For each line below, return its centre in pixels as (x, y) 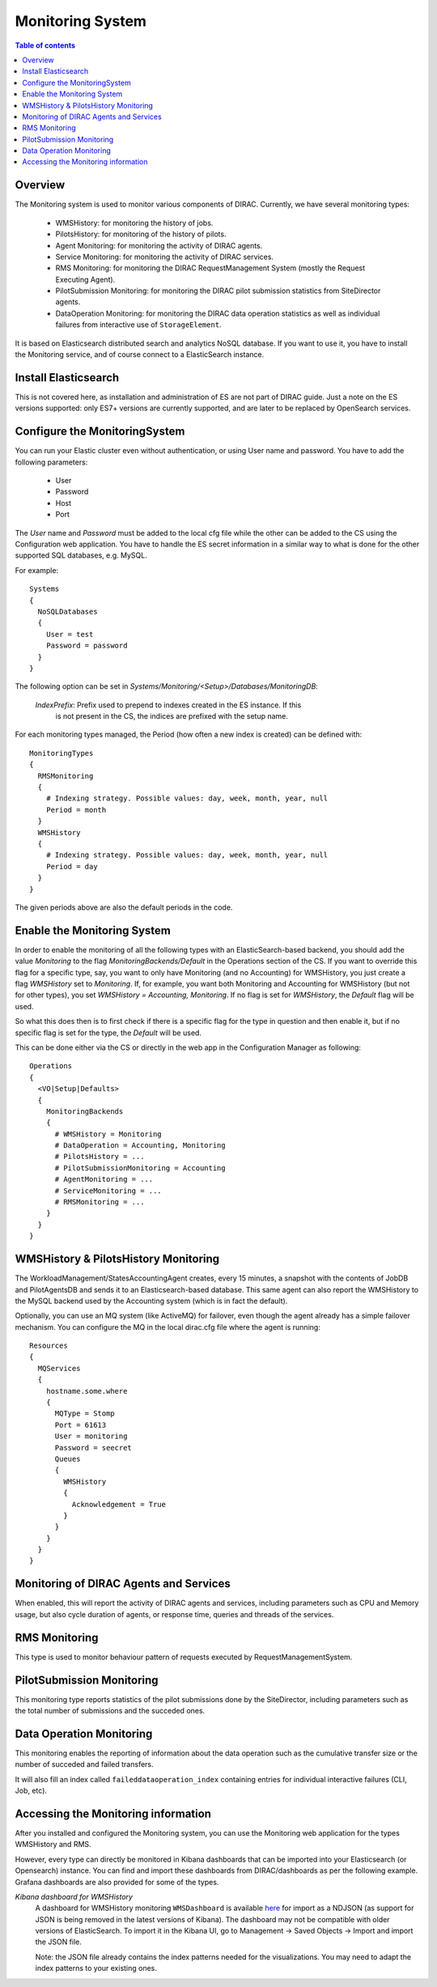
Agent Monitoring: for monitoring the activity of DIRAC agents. (159, 245)
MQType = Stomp (85, 1414)
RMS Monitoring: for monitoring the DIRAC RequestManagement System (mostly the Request (210, 268)
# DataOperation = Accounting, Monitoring (140, 1146)
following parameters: (51, 462)
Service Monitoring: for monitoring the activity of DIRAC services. (165, 257)
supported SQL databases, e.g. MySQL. (81, 555)
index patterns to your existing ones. (96, 1968)
